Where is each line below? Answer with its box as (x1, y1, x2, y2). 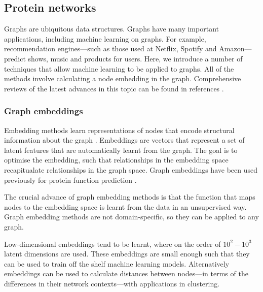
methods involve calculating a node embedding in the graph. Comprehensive (4, 73, 241, 84)
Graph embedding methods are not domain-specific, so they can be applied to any (4, 211, 259, 222)
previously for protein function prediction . (4, 174, 137, 185)
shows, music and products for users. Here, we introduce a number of (28, 53, 243, 63)
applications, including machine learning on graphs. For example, (4, 33, 206, 44)
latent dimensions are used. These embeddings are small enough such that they (4, 248, 250, 259)
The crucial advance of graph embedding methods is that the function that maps (4, 191, 255, 202)
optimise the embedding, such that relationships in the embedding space (4, 154, 229, 165)
